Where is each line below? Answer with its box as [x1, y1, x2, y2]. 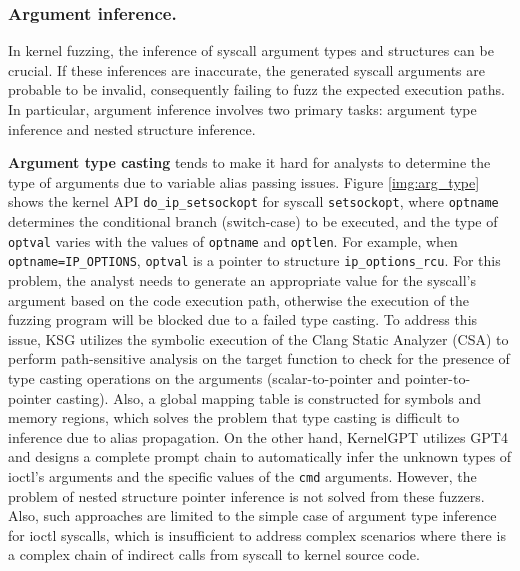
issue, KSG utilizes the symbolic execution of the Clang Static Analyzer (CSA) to [8, 328, 509, 349]
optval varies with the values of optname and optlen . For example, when [8, 230, 458, 251]
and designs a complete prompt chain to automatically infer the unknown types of [8, 446, 512, 467]
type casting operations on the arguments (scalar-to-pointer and [8, 367, 401, 388]
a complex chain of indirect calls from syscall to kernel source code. [8, 544, 420, 565]
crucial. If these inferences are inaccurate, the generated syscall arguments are [8, 59, 485, 80]
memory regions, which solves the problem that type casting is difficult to [8, 407, 460, 428]
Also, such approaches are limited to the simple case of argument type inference [8, 505, 497, 526]
